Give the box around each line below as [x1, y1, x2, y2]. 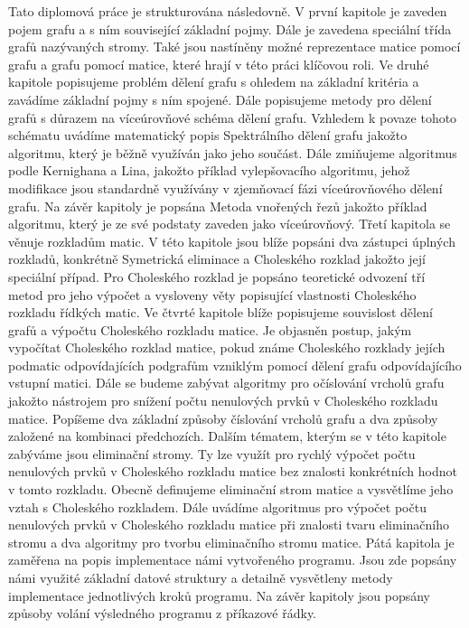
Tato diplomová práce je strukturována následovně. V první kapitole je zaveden [8, 2, 447, 20]
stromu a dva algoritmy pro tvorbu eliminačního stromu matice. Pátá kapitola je [8, 532, 455, 551]
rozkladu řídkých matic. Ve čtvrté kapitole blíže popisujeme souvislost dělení [8, 303, 433, 322]
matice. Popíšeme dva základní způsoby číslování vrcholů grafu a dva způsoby [8, 408, 438, 427]
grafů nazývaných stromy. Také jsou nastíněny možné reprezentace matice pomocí [8, 37, 461, 56]
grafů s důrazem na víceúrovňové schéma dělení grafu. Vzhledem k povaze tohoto [8, 108, 457, 127]
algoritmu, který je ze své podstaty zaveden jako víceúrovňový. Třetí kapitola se [8, 214, 451, 233]
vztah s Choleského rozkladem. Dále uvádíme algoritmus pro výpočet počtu [8, 497, 427, 516]
